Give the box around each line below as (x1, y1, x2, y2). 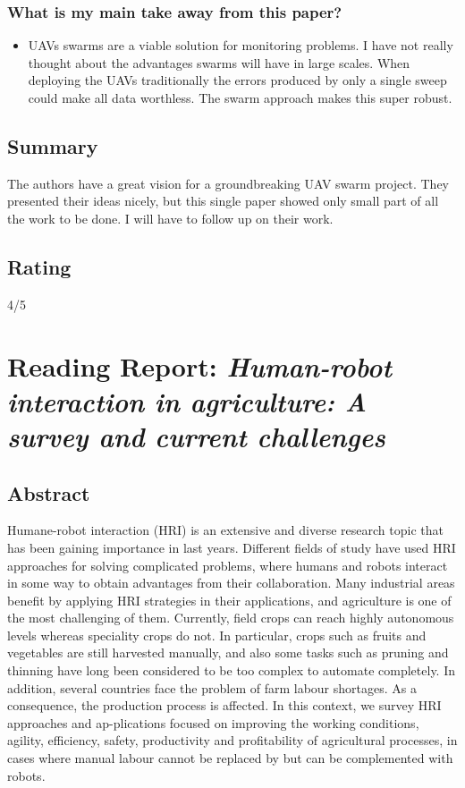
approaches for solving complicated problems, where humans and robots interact (7, 555, 448, 574)
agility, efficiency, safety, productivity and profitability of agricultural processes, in (7, 731, 458, 750)
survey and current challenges (7, 417, 385, 454)
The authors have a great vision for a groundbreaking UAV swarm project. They (7, 174, 450, 192)
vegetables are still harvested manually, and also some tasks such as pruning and (7, 643, 449, 662)
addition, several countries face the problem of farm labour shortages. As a (7, 678, 417, 697)
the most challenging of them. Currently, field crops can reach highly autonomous (7, 608, 454, 627)
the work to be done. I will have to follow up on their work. (7, 208, 334, 227)
